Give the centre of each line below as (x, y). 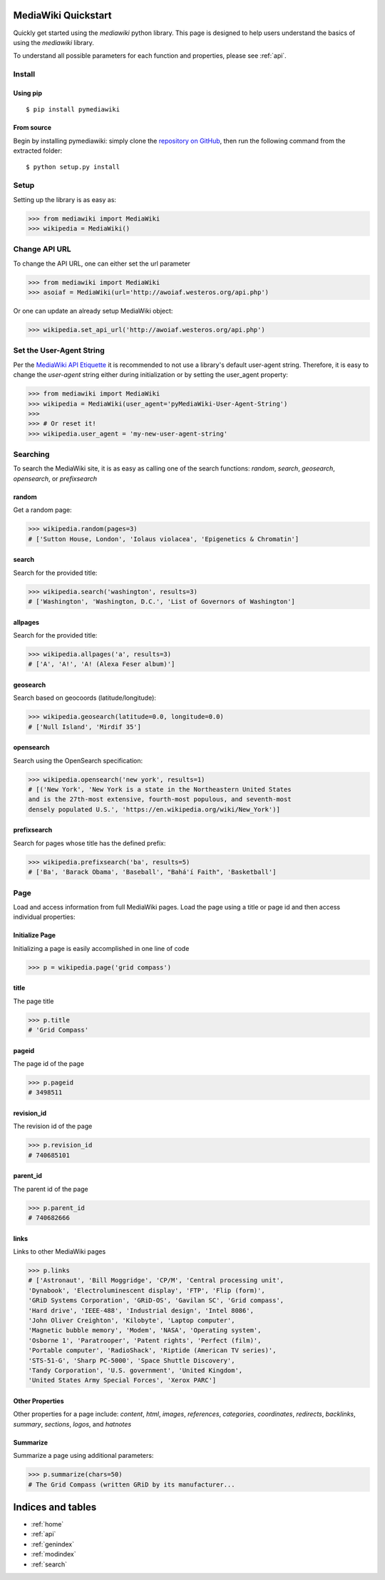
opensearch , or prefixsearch (55, 478)
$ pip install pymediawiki (73, 110)
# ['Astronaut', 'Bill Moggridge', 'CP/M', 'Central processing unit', (156, 1280)
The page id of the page (49, 1063)
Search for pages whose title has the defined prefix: (89, 843)
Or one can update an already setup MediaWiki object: (93, 311)
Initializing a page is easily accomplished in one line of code (101, 948)
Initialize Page (35, 935)
